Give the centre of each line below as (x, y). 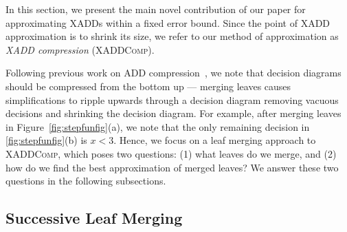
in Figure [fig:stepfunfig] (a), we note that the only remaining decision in (158, 126)
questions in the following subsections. (86, 181)
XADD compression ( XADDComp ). (80, 49)
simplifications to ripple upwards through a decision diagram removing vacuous (172, 99)
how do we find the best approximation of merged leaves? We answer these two (172, 167)
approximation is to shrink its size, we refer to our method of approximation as (172, 36)
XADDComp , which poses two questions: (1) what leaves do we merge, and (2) (171, 153)
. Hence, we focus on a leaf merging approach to (215, 140)
